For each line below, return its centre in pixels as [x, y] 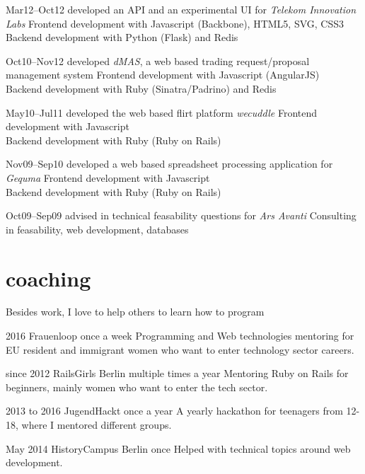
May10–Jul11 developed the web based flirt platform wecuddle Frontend [162, 112]
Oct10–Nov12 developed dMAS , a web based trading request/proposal [158, 60]
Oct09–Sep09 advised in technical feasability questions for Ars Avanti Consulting [181, 215]
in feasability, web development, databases [97, 229]
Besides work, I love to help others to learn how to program [135, 312]
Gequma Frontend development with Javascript [108, 177]
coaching [48, 278]
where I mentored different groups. [97, 424]
